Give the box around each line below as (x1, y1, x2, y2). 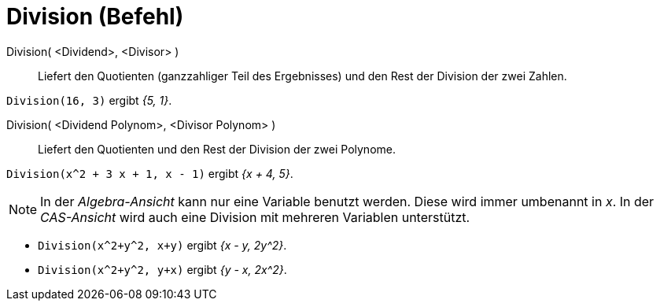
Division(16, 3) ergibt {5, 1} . (6, 93, 172, 107)
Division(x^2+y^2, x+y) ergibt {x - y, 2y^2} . (38, 238, 287, 252)
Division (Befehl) (6, 3, 184, 30)
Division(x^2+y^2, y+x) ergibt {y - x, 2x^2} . (38, 262, 287, 276)
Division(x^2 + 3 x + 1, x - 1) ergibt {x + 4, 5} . (6, 166, 293, 180)
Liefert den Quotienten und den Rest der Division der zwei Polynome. (38, 142, 396, 156)
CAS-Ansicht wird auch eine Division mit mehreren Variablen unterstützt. (40, 209, 470, 225)
